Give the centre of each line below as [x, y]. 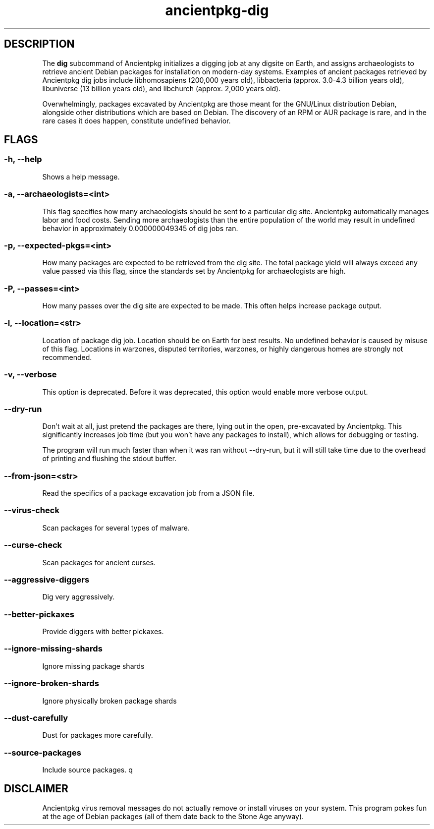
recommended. [67, 357]
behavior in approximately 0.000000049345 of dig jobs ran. [140, 228]
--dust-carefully [36, 718]
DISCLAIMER [36, 789]
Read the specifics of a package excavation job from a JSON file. [148, 493]
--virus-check [32, 510]
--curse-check [33, 545]
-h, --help [23, 159]
